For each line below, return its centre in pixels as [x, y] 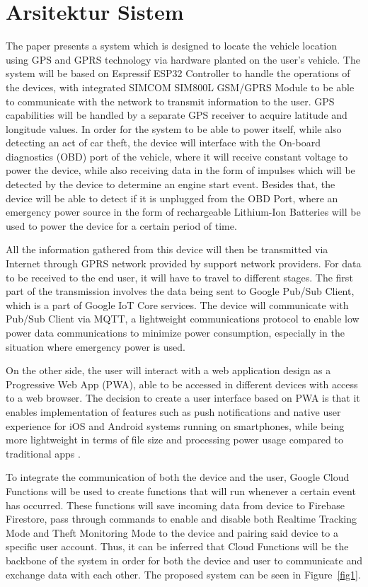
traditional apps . [43, 453]
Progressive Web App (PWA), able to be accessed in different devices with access [182, 384]
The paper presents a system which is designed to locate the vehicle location [171, 46]
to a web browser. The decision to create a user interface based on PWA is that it [183, 398]
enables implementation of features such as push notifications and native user [173, 411]
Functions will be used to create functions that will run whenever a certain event [181, 490]
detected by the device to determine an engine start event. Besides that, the [171, 184]
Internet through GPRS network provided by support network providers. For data [184, 263]
